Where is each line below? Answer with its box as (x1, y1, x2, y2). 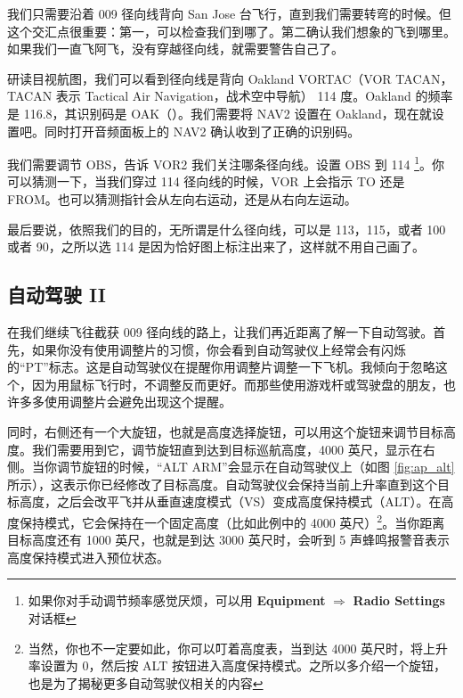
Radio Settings (353, 591, 445, 610)
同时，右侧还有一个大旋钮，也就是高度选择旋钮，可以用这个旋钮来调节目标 (7, 422, 443, 440)
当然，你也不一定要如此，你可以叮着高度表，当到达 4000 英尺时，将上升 (28, 638, 449, 657)
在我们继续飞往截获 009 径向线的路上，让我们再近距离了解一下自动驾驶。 (7, 322, 434, 341)
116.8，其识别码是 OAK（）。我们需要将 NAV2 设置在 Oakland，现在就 (23, 103, 432, 122)
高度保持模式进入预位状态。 (7, 547, 169, 566)
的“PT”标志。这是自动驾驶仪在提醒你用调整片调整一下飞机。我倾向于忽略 (7, 357, 435, 376)
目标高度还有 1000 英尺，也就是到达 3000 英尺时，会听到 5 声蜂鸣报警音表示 (7, 530, 450, 549)
